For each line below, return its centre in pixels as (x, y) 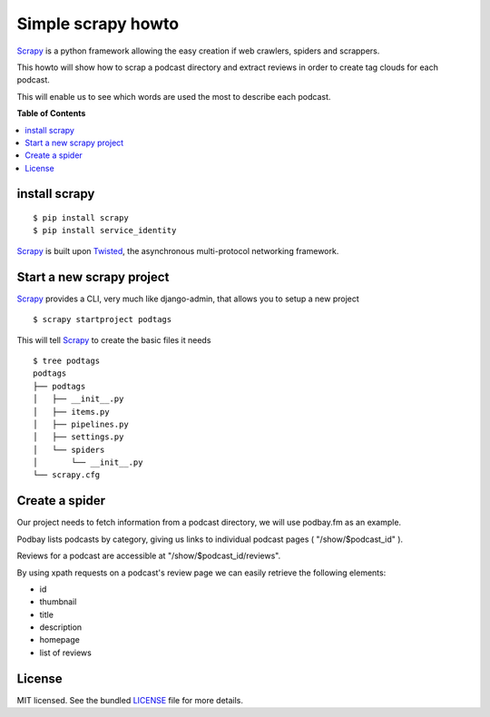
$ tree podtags (67, 360)
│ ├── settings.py (78, 437)
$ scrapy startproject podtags (103, 319)
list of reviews (66, 653)
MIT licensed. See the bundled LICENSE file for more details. (130, 700)
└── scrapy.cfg (67, 475)
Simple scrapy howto (98, 24)
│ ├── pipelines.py (81, 424)
